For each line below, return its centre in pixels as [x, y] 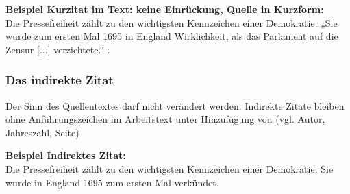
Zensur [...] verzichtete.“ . [58, 49]
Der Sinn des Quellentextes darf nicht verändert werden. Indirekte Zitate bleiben [175, 105]
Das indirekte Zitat [60, 80]
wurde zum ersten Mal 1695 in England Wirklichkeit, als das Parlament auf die [172, 36]
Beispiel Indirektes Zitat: [66, 155]
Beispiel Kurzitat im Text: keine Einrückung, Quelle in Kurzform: [165, 9]
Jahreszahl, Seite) [42, 132]
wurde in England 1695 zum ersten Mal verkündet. [112, 182]
